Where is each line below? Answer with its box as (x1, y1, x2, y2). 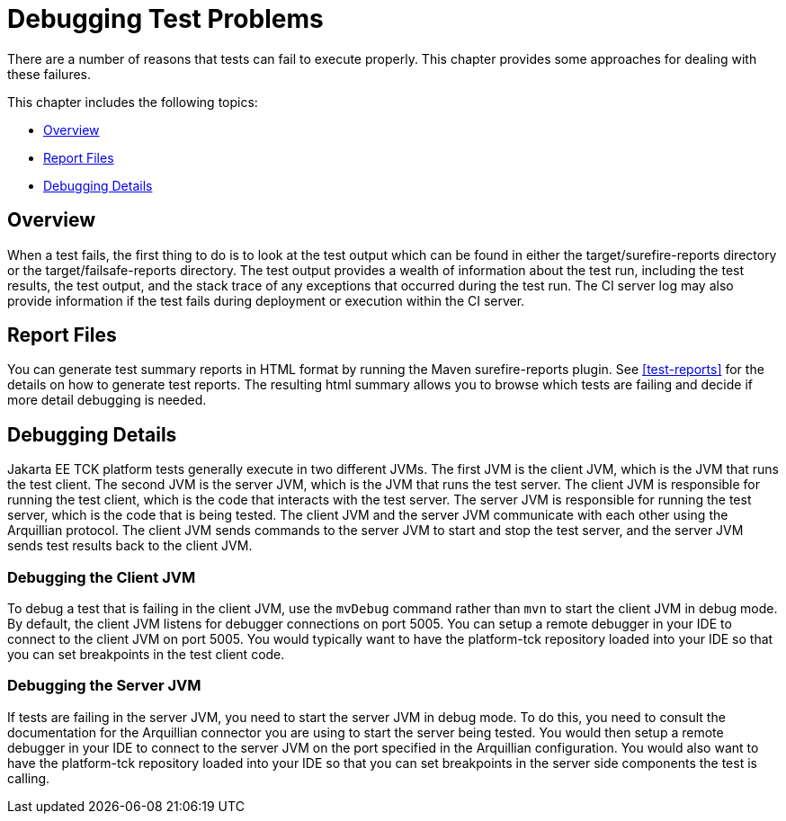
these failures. (7, 66, 92, 82)
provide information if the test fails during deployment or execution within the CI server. (7, 292, 525, 308)
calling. (7, 770, 50, 786)
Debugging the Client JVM (7, 567, 196, 586)
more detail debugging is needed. (7, 392, 207, 408)
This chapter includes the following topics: (7, 94, 258, 110)
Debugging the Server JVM (7, 676, 201, 695)
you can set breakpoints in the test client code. (7, 647, 285, 663)
